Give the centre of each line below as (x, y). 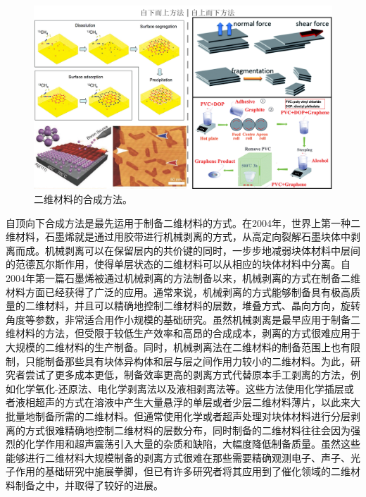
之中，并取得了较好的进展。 (99, 485)
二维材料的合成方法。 (83, 199)
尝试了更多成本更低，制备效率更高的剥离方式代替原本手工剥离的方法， (188, 375)
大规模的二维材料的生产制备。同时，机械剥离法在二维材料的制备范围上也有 (178, 346)
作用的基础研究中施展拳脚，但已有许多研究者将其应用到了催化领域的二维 (183, 471)
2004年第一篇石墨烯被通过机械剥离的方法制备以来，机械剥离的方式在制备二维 (183, 278)
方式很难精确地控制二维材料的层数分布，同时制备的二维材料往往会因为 (188, 430)
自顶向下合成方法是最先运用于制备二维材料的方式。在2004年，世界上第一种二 (183, 222)
